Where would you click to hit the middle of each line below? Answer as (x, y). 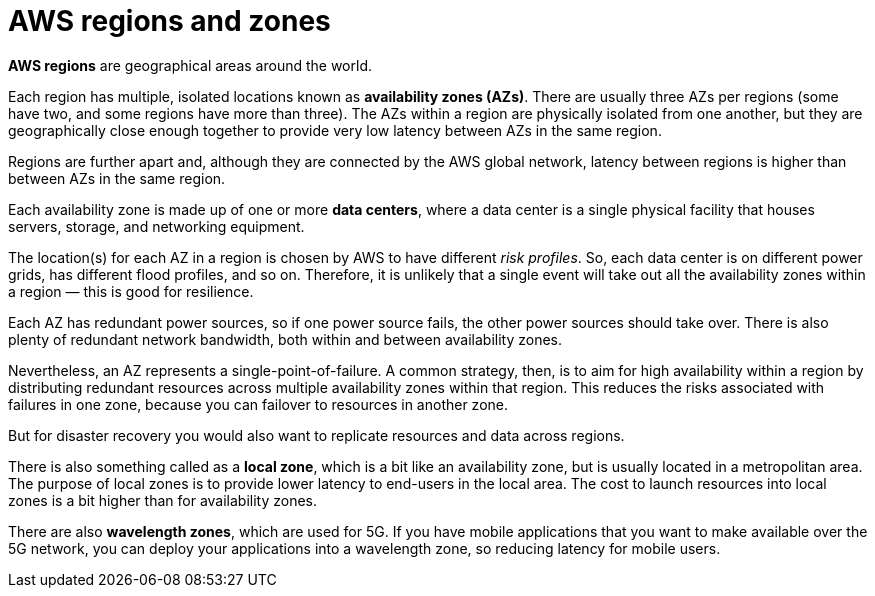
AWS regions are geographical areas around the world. (190, 65)
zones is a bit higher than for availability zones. (163, 500)
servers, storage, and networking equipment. (156, 226)
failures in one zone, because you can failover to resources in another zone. (258, 404)
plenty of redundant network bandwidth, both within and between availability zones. (285, 339)
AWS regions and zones (169, 21)
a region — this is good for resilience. (131, 291)
